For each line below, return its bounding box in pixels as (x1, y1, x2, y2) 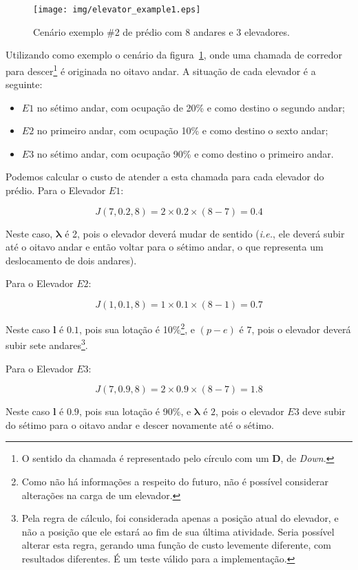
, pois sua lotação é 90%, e (78, 404, 191, 419)
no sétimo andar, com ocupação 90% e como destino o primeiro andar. (36, 146, 334, 160)
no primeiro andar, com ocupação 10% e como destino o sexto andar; (36, 123, 328, 138)
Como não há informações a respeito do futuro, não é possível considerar (21, 474, 328, 488)
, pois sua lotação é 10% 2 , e (78, 320, 196, 336)
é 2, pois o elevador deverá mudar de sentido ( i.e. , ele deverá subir (65, 226, 345, 240)
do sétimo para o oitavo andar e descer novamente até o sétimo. (6, 417, 274, 432)
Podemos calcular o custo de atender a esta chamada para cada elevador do (6, 169, 324, 184)
